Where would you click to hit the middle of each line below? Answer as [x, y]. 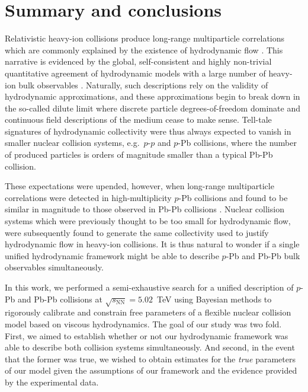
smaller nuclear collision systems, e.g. [72, 143]
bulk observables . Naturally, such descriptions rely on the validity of [143, 85]
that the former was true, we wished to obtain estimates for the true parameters [150, 358]
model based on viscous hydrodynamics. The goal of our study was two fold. [143, 324]
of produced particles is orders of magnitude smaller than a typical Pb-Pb [139, 154]
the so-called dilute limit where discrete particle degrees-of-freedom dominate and [153, 108]
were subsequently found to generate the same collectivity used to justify [137, 232]
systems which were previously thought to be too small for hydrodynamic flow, [148, 221]
